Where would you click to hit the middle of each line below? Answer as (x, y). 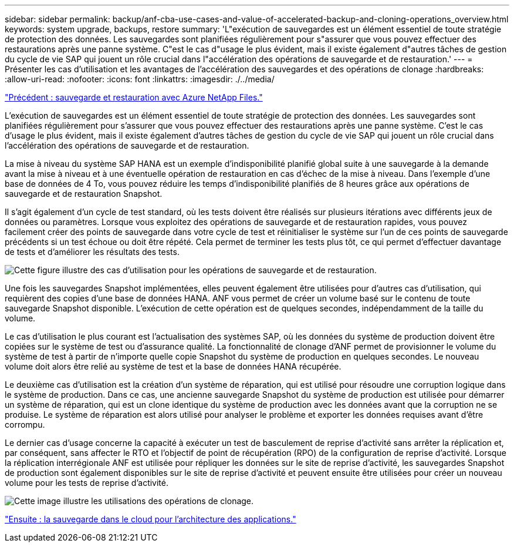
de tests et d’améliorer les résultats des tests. (92, 252)
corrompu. (25, 424)
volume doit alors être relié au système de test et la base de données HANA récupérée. (173, 366)
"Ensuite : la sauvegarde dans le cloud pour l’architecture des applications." (151, 519)
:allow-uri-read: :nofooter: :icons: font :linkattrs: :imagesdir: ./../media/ (140, 79)
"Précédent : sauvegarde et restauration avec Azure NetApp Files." (134, 97)
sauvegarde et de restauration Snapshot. (84, 194)
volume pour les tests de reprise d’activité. (87, 483)
